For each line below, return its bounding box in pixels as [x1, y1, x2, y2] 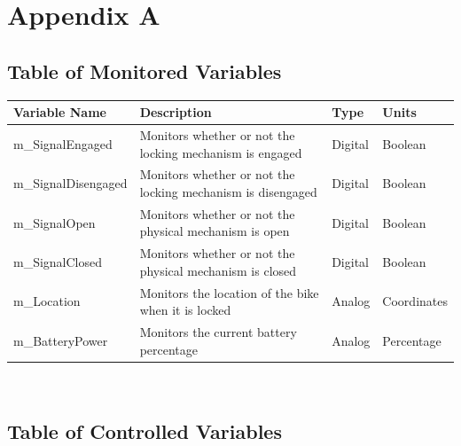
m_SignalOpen [13, 213, 96, 231]
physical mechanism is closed [139, 261, 297, 279]
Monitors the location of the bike [139, 283, 319, 301]
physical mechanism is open [139, 222, 290, 240]
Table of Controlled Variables [7, 417, 282, 444]
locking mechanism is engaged [139, 143, 302, 161]
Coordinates [382, 292, 448, 310]
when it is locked [139, 301, 231, 319]
